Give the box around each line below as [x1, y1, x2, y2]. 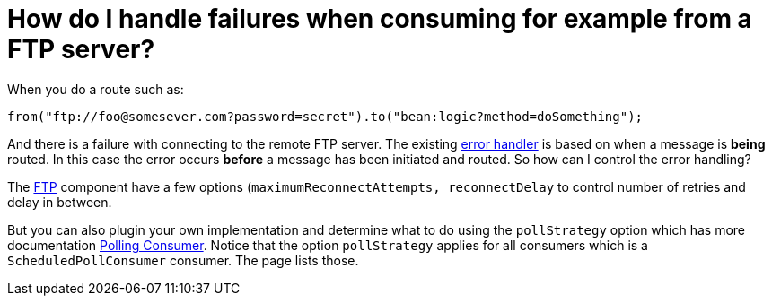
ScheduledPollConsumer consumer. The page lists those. [7, 252, 359, 268]
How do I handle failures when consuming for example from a [7, 4, 752, 34]
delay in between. [7, 194, 112, 210]
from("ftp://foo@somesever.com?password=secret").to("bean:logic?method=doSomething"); [7, 108, 644, 124]
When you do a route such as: [7, 81, 184, 97]
